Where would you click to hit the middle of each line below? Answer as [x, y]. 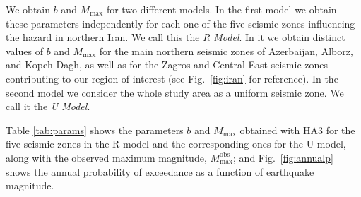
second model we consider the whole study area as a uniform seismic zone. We [175, 92]
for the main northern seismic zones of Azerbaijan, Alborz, [226, 50]
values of [24, 50]
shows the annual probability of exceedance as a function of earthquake [160, 171]
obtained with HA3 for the [297, 130]
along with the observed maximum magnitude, [106, 157]
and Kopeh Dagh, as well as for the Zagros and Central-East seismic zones [167, 65]
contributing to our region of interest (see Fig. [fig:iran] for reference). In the [172, 78]
